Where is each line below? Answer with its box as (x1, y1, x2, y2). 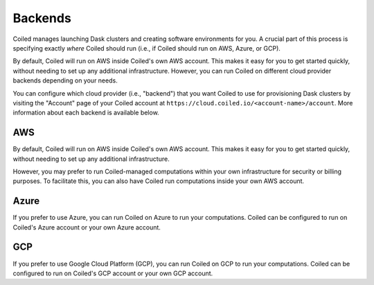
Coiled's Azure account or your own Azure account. (12, 223, 161, 232)
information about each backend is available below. (12, 108, 159, 117)
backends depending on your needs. (12, 76, 118, 85)
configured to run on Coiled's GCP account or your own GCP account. (12, 269, 213, 277)
